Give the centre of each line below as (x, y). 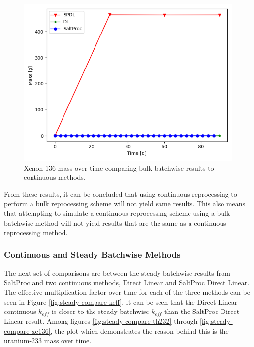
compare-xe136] (27, 330)
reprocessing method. (36, 232)
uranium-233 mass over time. (48, 340)
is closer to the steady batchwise (100, 311)
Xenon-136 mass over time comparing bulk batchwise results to (119, 167)
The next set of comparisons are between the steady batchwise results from (117, 272)
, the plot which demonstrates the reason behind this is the (140, 330)
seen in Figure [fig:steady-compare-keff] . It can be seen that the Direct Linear (121, 301)
